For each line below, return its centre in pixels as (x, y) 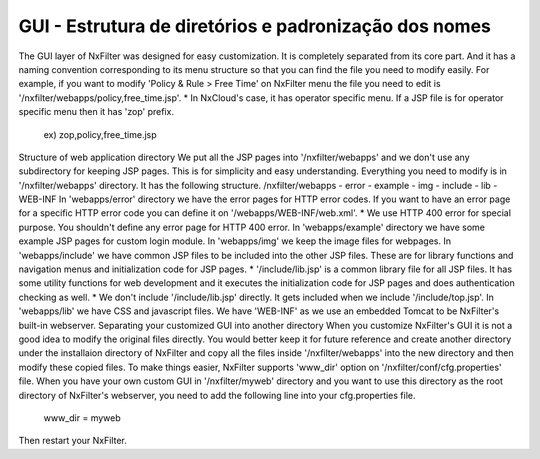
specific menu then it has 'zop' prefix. (96, 112)
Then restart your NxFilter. (72, 441)
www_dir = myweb (82, 417)
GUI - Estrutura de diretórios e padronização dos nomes (255, 26)
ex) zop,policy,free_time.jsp (100, 134)
